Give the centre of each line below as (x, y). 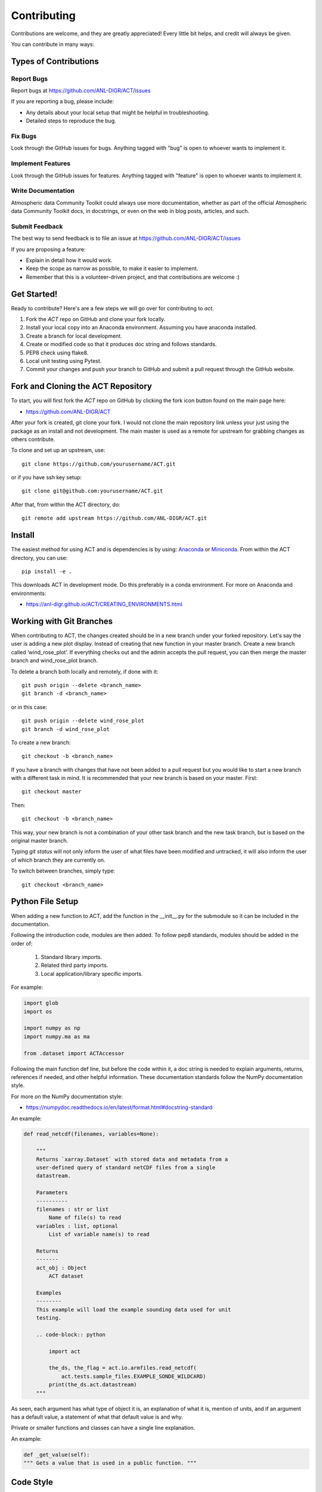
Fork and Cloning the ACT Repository (81, 386)
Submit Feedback (37, 226)
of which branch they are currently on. (58, 860)
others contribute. (33, 439)
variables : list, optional (77, 1226)
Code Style (32, 1482)
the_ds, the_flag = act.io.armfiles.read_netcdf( (123, 1368)
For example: (27, 987)
